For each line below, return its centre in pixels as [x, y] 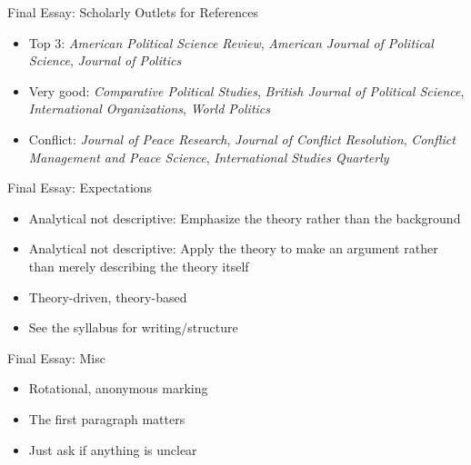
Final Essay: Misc [56, 357]
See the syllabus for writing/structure [133, 327]
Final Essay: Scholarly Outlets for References [133, 12]
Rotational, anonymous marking [118, 388]
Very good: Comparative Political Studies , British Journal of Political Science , [246, 90]
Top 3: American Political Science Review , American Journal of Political [231, 42]
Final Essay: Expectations [80, 188]
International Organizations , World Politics [150, 109]
